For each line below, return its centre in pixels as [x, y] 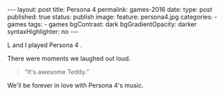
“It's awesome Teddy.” [57, 72]
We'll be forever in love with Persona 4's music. [76, 85]
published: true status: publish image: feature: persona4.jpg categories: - [112, 17]
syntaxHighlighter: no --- [43, 32]
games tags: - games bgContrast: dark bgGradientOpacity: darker [102, 24]
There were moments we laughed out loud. [69, 58]
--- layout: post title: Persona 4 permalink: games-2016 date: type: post [110, 9]
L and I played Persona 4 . [45, 45]
